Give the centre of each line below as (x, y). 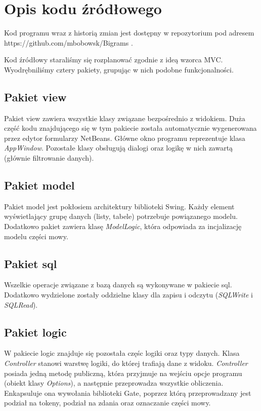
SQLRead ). (21, 304)
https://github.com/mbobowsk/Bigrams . (69, 42)
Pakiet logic (35, 332)
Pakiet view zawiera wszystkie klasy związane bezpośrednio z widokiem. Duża (125, 118)
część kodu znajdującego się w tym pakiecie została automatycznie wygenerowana (130, 128)
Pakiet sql (31, 263)
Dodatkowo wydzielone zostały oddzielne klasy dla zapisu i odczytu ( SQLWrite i (128, 295)
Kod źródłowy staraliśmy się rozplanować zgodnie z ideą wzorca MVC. (114, 60)
